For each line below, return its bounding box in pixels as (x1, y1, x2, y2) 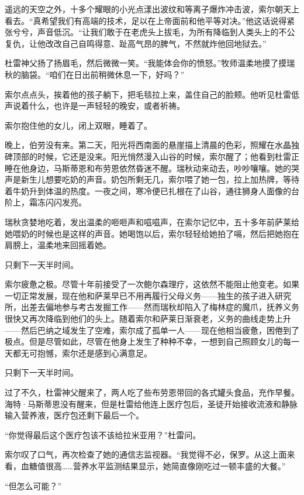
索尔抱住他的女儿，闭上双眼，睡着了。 (5, 119, 152, 131)
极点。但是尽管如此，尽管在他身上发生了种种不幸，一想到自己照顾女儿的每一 (5, 335, 299, 348)
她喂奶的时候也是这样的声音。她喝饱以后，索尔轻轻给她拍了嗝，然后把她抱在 (5, 227, 299, 239)
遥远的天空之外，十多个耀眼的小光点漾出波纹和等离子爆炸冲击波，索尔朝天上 (5, 3, 299, 15)
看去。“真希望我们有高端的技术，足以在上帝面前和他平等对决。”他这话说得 (5, 14, 287, 26)
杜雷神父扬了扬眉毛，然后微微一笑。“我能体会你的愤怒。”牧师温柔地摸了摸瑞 (5, 57, 295, 69)
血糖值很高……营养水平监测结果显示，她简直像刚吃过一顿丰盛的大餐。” (20, 460, 286, 472)
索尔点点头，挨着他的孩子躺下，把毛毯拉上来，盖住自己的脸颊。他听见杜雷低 (5, 88, 299, 100)
